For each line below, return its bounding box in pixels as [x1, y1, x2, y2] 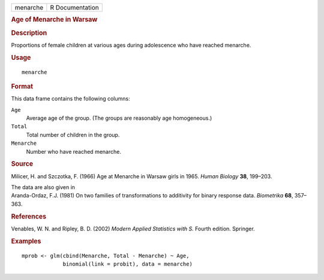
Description [11, 29, 47, 37]
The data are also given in [11, 184, 75, 191]
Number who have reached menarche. [26, 148, 121, 155]
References [11, 212, 47, 221]
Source [11, 160, 34, 168]
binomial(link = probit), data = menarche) [62, 260, 193, 267]
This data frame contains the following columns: [11, 95, 130, 102]
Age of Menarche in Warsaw [11, 16, 98, 24]
